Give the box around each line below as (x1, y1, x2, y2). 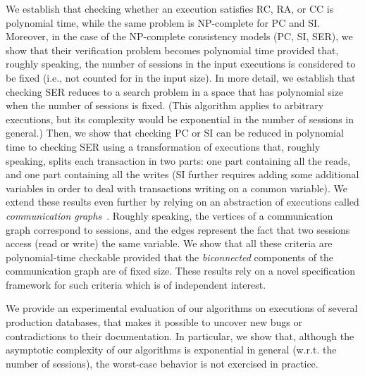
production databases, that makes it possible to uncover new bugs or (6, 315, 302, 330)
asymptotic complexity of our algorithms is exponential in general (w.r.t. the (6, 342, 337, 357)
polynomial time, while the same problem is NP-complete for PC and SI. (6, 15, 320, 30)
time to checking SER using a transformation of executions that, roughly (6, 139, 321, 153)
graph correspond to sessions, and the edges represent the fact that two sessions (6, 222, 350, 237)
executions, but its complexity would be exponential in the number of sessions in (6, 111, 354, 126)
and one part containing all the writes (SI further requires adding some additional (6, 167, 359, 182)
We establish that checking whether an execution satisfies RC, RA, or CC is (6, 1, 334, 15)
